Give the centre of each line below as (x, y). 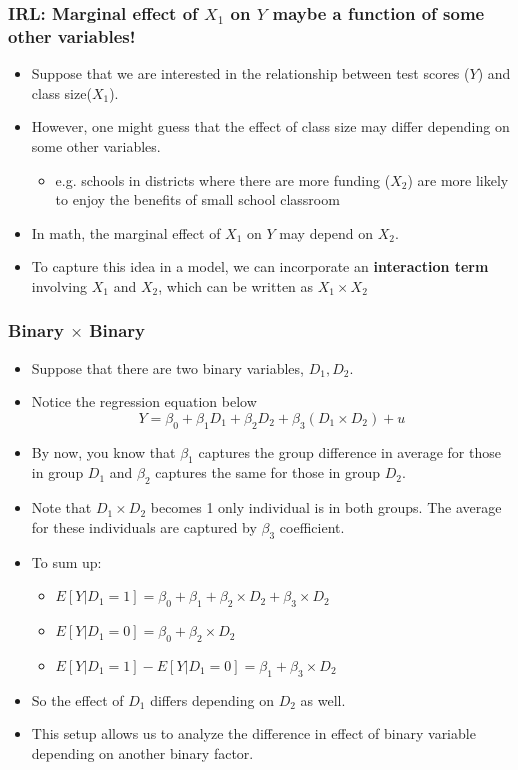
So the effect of (77, 699)
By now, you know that (103, 451)
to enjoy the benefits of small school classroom (197, 199)
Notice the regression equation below (144, 401)
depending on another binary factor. (142, 752)
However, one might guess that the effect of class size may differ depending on (270, 126)
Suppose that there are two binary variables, (167, 367)
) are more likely (458, 179)
